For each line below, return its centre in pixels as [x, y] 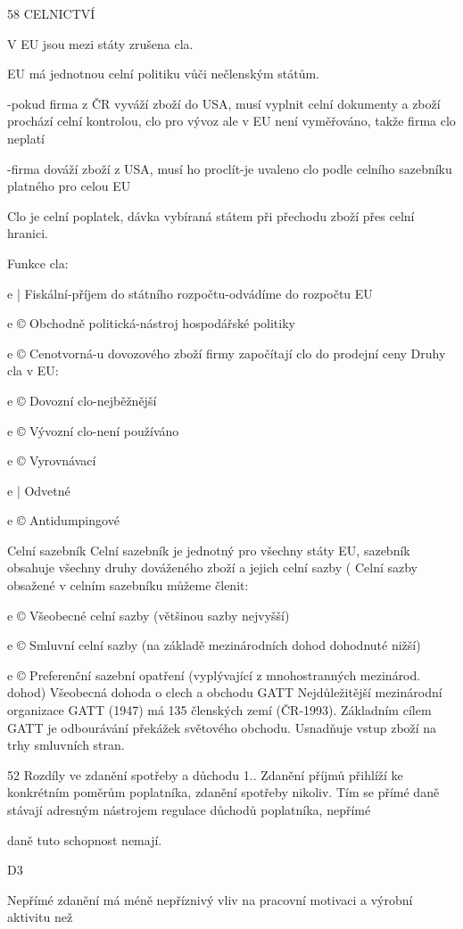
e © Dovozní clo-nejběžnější [82, 400]
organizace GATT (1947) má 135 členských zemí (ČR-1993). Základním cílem [219, 710]
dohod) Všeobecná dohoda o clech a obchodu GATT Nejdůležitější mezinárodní [225, 692]
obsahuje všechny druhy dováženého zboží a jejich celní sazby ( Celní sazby [212, 567]
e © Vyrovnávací [52, 460]
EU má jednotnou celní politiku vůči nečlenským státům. [163, 74]
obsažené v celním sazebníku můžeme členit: [128, 585]
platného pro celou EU [69, 186]
